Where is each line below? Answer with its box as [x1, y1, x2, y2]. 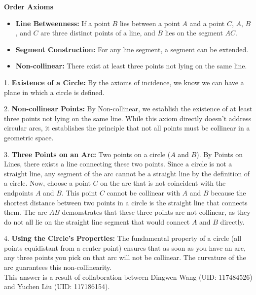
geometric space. [4, 132, 54, 142]
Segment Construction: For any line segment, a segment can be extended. [15, 44, 249, 54]
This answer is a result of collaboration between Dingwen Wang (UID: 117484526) [4, 271, 253, 282]
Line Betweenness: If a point [15, 18, 110, 28]
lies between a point [119, 18, 180, 28]
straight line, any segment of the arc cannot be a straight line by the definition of [4, 168, 250, 178]
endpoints [4, 187, 34, 197]
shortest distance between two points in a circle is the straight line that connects [4, 197, 248, 207]
